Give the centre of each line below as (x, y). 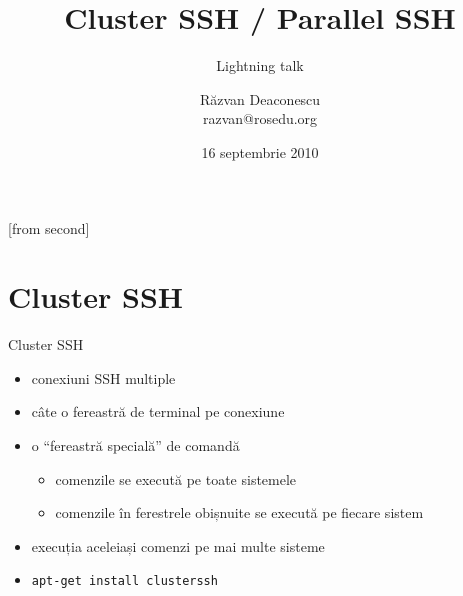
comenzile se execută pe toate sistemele (176, 478)
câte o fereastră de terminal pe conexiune (158, 411)
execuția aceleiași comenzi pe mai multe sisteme (178, 545)
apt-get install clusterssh (124, 581)
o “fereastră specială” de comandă (135, 445)
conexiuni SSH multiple (103, 377)
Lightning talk (260, 65)
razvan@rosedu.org (260, 118)
